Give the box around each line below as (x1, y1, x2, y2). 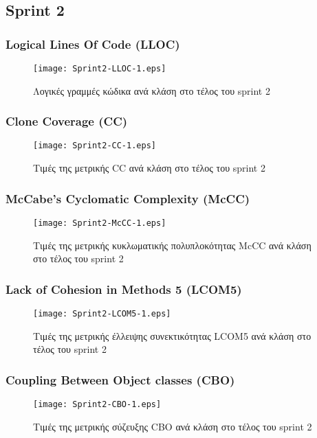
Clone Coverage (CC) (6, 113, 128, 130)
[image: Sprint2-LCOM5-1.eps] (33, 309, 171, 319)
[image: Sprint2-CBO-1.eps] (33, 400, 162, 410)
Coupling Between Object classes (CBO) (6, 371, 235, 388)
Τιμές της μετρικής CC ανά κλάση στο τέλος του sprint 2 (33, 161, 265, 175)
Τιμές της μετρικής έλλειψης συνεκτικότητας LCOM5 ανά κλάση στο (33, 328, 311, 343)
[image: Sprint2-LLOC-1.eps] (33, 64, 166, 73)
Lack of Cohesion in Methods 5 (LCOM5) (6, 280, 242, 297)
